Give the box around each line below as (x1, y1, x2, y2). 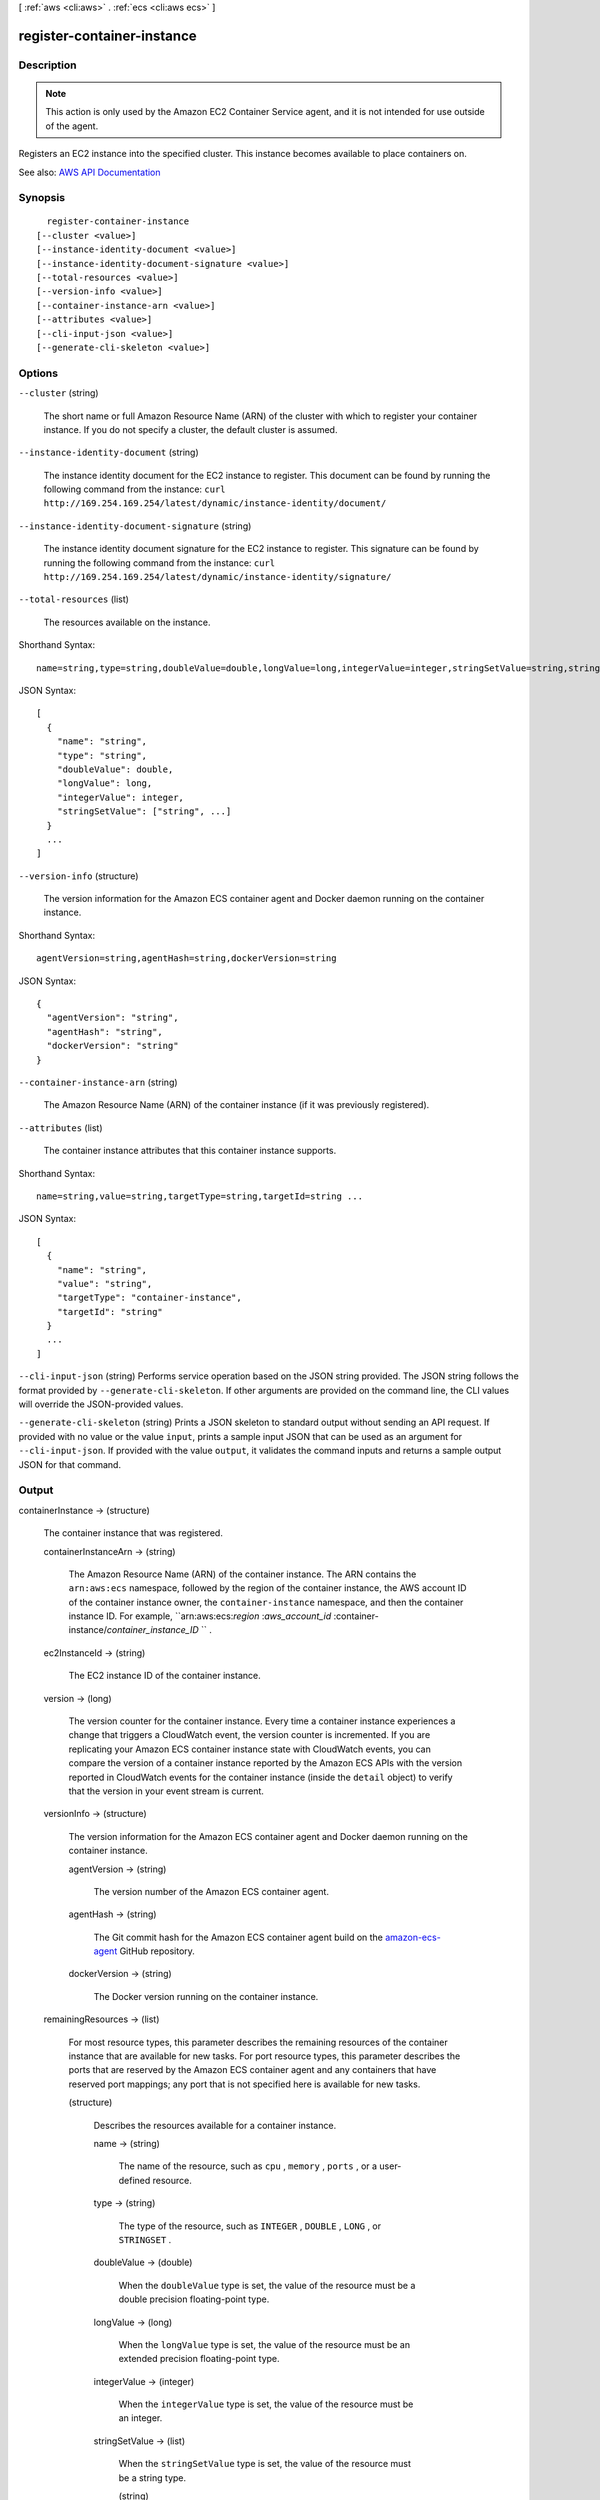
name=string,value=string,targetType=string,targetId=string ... (36, 1190, 364, 1202)
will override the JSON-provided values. (18, 1398, 184, 1410)
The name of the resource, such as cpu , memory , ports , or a (118, 2160, 378, 2172)
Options (18, 366, 59, 380)
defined (118, 2174, 151, 2186)
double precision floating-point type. (118, 2293, 270, 2305)
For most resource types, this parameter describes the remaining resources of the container (68, 2036, 449, 2048)
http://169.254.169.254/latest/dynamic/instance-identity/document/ (43, 498, 387, 509)
